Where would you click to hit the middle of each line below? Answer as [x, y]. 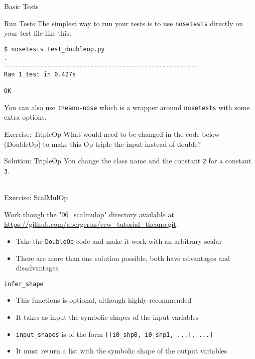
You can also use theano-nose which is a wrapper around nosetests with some [127, 107]
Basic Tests [21, 6]
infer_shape [24, 284]
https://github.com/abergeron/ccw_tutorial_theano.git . [91, 224]
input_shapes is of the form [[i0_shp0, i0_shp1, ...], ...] [114, 334]
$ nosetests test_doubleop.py [54, 49]
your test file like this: [38, 33]
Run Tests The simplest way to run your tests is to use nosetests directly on [123, 23]
